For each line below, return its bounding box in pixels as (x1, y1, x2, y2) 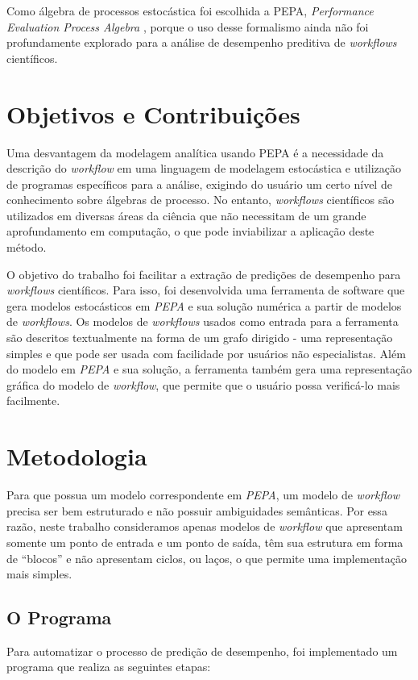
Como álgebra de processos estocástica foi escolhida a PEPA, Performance (6, 2, 374, 19)
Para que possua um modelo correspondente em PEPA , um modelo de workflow (6, 486, 400, 503)
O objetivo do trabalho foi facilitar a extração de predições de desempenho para (6, 265, 401, 282)
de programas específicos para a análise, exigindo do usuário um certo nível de (6, 175, 392, 192)
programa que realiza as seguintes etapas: (6, 658, 211, 675)
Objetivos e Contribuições (6, 97, 300, 130)
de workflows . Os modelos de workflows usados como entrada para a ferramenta (6, 313, 399, 330)
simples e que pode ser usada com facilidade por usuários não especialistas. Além (6, 344, 406, 361)
